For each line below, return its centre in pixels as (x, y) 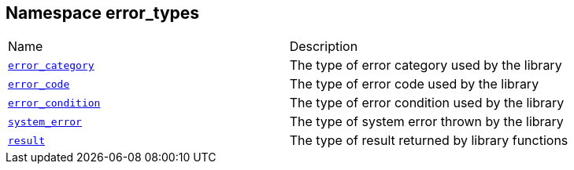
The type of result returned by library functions (429, 141)
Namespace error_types (103, 13)
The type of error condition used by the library (427, 103)
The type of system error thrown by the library (426, 122)
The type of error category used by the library (426, 65)
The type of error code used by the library (414, 84)
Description (324, 47)
